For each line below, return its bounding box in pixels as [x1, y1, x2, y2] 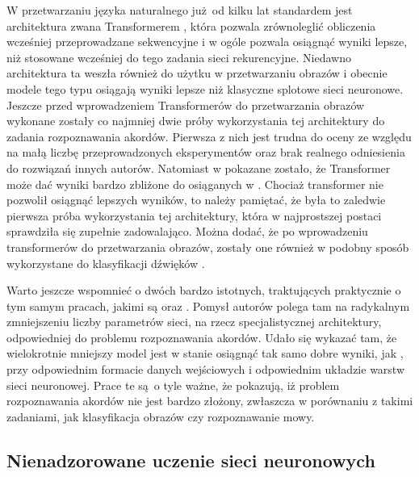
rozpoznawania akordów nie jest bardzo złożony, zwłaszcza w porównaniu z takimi [6, 392, 413, 409]
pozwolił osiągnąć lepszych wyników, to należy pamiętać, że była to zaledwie [6, 191, 386, 208]
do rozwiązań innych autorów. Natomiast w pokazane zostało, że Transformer [6, 159, 391, 176]
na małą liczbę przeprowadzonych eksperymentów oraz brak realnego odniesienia [6, 144, 405, 161]
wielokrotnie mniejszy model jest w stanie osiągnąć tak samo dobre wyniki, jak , [6, 345, 404, 362]
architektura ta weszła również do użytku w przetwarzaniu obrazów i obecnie [6, 65, 388, 82]
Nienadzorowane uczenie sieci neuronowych [6, 447, 375, 472]
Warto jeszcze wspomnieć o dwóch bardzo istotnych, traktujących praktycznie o [6, 282, 401, 299]
